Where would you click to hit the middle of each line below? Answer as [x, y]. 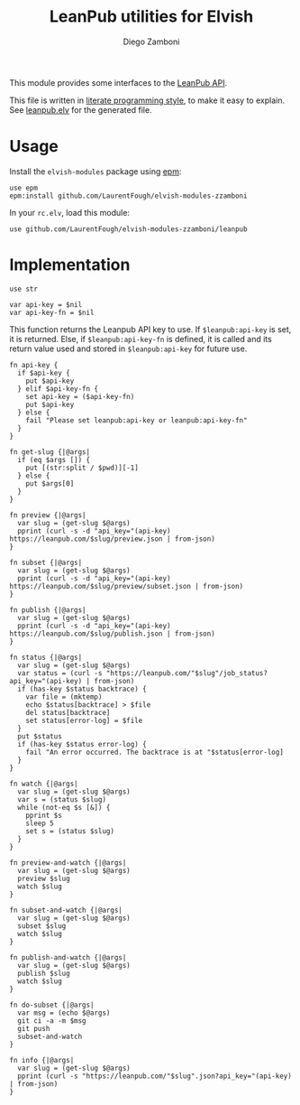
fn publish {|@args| [48, 610]
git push [34, 1028]
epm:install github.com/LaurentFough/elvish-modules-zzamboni [128, 196]
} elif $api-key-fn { [58, 389]
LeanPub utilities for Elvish [151, 17]
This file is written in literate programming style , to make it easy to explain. [147, 100]
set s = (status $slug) [70, 831]
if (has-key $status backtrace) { [82, 689]
